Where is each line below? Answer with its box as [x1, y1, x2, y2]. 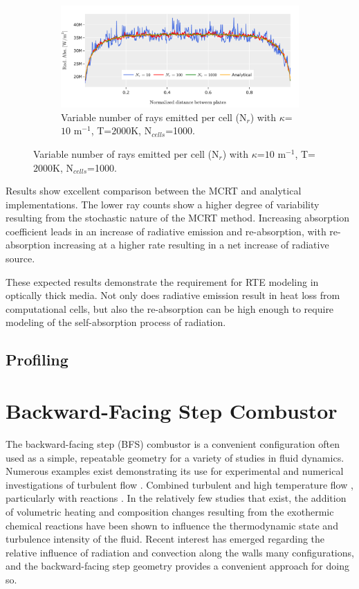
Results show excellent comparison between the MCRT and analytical [6, 183, 302, 198]
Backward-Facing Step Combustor [6, 397, 338, 425]
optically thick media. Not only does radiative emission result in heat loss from [6, 288, 340, 302]
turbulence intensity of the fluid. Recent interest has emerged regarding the [6, 532, 325, 546]
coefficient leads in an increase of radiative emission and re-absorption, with [6, 224, 326, 238]
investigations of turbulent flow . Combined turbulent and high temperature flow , [6, 477, 353, 491]
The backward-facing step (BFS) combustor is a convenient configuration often [6, 436, 340, 451]
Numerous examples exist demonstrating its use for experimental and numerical [6, 464, 344, 478]
